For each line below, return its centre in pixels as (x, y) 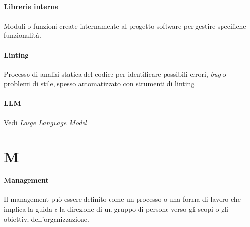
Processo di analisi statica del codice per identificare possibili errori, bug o (115, 74)
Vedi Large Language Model (45, 122)
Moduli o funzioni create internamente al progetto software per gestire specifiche (125, 25)
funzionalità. (23, 35)
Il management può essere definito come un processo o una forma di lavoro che (122, 199)
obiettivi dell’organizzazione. (47, 218)
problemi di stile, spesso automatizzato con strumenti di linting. (100, 83)
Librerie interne (31, 6)
